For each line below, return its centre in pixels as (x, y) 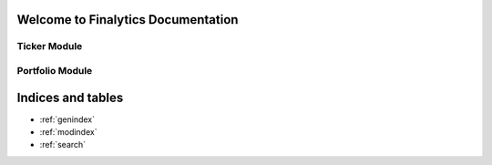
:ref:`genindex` (67, 119)
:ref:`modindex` (68, 132)
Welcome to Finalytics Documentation (128, 20)
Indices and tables (70, 97)
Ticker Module (50, 46)
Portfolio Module (55, 70)
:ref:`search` (63, 145)
